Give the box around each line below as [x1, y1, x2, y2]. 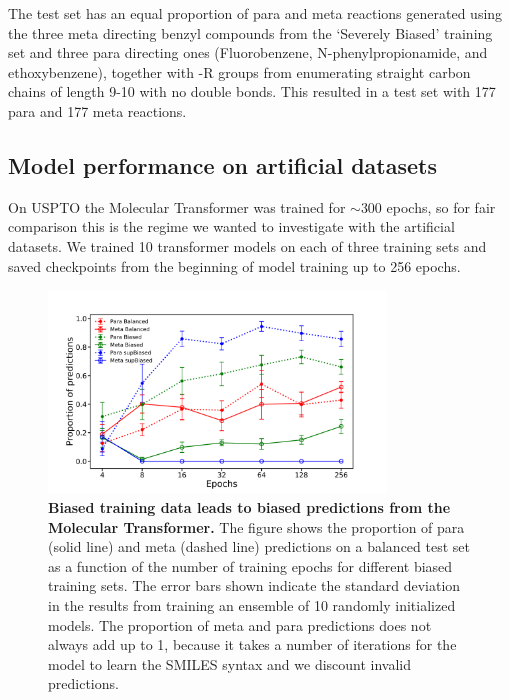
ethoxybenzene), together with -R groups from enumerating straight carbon [8, 61, 471, 82]
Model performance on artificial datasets [8, 149, 437, 180]
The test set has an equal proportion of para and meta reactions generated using [8, 3, 503, 23]
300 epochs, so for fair [360, 196, 496, 217]
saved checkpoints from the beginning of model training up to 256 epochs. [8, 255, 461, 276]
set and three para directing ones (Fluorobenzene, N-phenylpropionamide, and [8, 42, 488, 63]
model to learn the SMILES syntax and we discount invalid [48, 653, 412, 674]
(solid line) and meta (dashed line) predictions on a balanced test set [48, 536, 470, 557]
